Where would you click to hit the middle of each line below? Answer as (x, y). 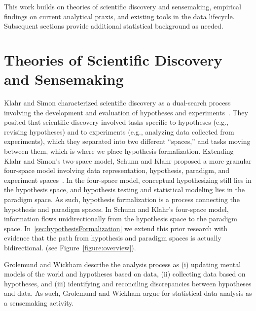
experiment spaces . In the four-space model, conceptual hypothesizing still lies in (128, 180)
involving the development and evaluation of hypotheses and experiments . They (126, 112)
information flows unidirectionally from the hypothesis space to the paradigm (121, 219)
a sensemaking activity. (39, 302)
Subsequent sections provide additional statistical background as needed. (114, 26)
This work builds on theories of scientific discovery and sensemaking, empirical (123, 6)
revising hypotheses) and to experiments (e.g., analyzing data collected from (119, 131)
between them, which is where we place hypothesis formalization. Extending (119, 151)
